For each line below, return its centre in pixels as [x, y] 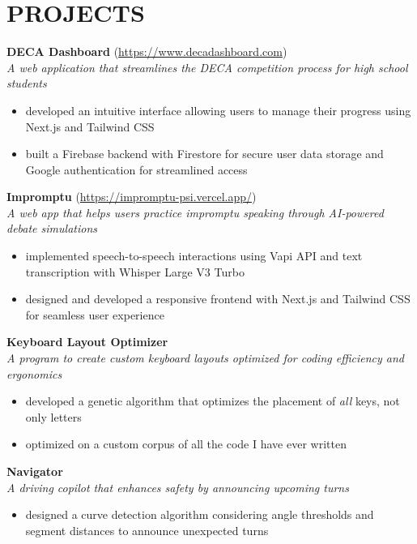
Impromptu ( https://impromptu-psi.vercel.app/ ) [132, 197]
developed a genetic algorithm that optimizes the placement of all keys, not [213, 401]
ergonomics [34, 373]
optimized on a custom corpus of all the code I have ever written [186, 444]
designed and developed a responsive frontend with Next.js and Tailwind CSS [218, 299]
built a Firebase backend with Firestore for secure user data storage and [204, 154]
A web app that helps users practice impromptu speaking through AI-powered [195, 212]
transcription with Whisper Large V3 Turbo [135, 271]
